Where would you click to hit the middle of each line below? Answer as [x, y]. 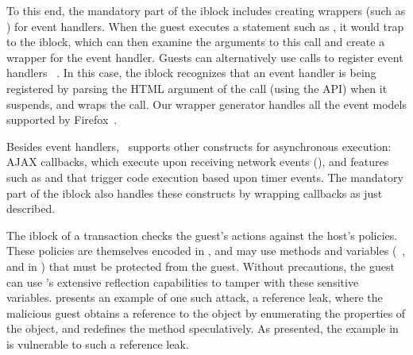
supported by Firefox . [62, 120]
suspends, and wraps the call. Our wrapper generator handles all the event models [206, 104]
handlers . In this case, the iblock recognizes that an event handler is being [191, 73]
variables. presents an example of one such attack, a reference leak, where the [195, 297]
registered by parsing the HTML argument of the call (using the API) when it [197, 88]
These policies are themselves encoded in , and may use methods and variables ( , [206, 251]
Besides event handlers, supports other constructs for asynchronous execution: [199, 146]
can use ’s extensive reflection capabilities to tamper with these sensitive [183, 282]
